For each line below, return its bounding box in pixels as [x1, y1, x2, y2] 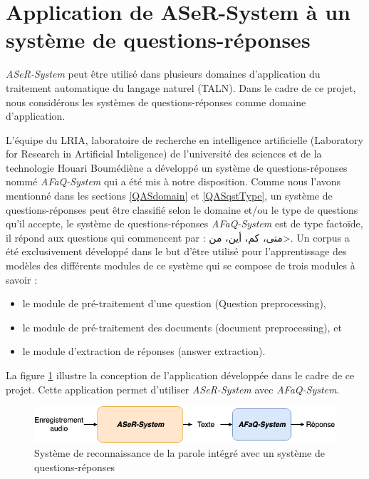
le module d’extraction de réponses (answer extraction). [22, 344, 266, 359]
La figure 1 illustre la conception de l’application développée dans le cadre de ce [6, 368, 355, 382]
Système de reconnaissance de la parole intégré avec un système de [34, 445, 325, 460]
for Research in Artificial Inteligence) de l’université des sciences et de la [6, 146, 322, 161]
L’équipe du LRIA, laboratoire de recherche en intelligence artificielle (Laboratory [6, 132, 363, 147]
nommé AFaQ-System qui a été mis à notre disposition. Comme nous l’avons [6, 174, 341, 189]
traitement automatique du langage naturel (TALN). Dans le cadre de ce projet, [6, 80, 356, 95]
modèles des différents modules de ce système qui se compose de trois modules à [6, 258, 355, 273]
